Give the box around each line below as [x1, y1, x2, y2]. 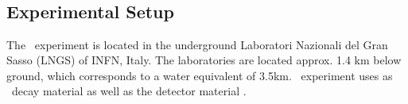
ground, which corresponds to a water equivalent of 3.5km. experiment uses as [6, 67, 393, 83]
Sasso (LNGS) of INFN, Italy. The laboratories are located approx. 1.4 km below [6, 52, 402, 68]
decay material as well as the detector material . [11, 83, 247, 99]
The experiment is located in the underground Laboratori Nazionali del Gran [6, 36, 388, 52]
